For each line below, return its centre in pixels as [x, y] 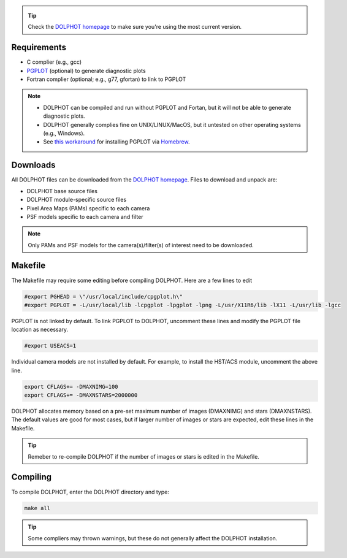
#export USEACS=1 [50, 346]
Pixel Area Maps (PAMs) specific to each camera [88, 208]
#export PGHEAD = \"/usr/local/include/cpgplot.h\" [104, 296]
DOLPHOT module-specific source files [77, 200]
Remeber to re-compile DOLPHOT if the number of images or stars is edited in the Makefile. [144, 456]
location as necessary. [40, 330]
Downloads [33, 165]
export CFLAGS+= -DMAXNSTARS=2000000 [81, 395]
